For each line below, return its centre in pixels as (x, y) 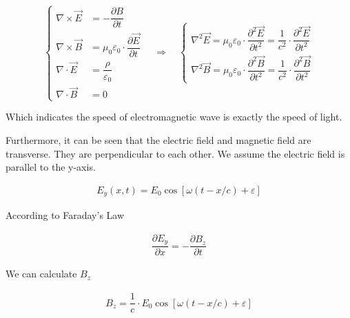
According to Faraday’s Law (65, 215)
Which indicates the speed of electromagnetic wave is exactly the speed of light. (174, 117)
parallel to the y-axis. (51, 167)
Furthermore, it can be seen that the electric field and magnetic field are (158, 140)
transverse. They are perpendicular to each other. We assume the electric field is (175, 153)
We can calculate (41, 274)
